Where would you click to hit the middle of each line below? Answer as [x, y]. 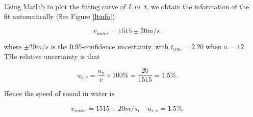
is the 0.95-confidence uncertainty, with [110, 47]
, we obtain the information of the [198, 6]
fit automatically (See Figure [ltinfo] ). [61, 16]
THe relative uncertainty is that [52, 56]
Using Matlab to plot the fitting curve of [65, 6]
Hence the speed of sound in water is [59, 93]
